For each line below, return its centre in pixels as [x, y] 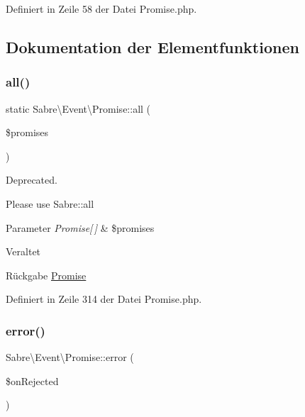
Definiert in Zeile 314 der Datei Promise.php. [104, 299]
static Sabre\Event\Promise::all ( [78, 108]
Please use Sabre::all [50, 203]
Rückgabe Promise [46, 275]
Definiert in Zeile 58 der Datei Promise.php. [101, 9]
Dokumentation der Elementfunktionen [152, 46]
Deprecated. [32, 180]
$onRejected [32, 380]
